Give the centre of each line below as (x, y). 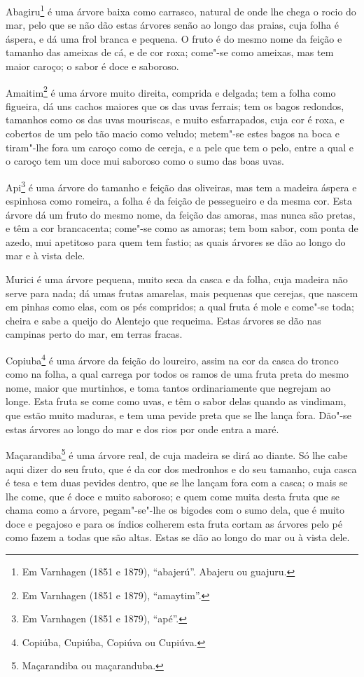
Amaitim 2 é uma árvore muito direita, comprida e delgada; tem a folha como (171, 91)
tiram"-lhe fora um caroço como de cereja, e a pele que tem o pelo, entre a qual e (180, 147)
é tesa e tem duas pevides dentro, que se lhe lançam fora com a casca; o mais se (177, 483)
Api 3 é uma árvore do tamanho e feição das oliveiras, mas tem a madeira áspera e (181, 186)
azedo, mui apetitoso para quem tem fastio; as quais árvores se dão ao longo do (176, 241)
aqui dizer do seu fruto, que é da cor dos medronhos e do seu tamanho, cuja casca (181, 469)
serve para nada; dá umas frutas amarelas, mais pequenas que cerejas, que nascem (182, 293)
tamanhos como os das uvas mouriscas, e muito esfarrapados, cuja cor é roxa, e (175, 119)
